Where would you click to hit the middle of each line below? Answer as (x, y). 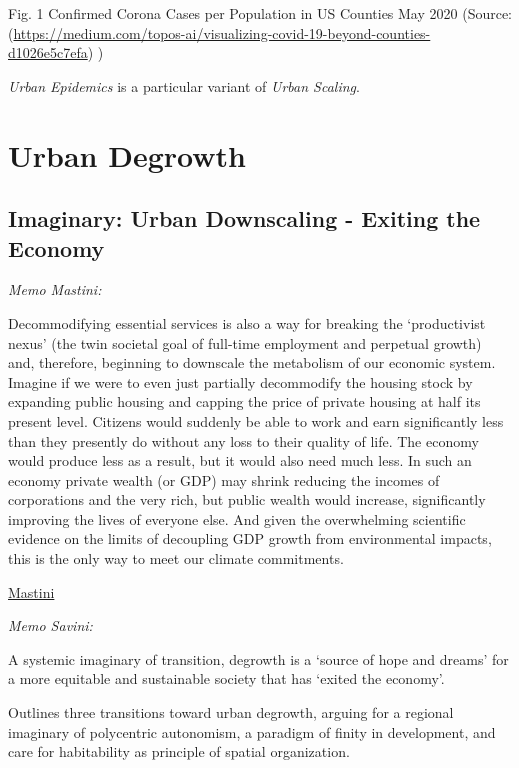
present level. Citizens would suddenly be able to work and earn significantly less (256, 420)
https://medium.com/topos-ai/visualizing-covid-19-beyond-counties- (222, 32)
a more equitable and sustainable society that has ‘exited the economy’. (226, 678)
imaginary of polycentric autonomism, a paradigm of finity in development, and (252, 731)
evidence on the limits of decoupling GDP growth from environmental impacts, (250, 538)
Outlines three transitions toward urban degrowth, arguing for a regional (231, 712)
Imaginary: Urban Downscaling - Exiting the (244, 218)
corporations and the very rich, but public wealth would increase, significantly (247, 499)
